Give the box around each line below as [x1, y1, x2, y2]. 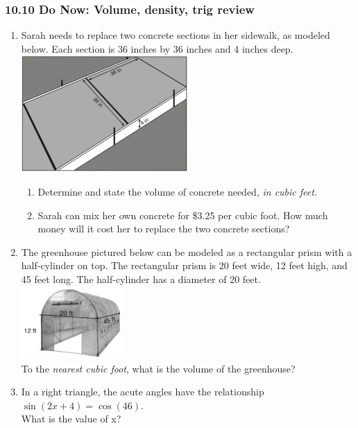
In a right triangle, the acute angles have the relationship [21, 384, 264, 399]
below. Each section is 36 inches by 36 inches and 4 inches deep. [21, 41, 293, 55]
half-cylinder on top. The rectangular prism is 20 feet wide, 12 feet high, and [21, 258, 348, 273]
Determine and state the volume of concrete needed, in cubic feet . [37, 184, 317, 198]
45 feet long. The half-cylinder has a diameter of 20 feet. [21, 271, 261, 286]
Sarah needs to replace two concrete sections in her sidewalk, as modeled [21, 28, 330, 42]
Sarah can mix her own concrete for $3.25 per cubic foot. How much [37, 207, 328, 222]
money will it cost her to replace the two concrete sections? [37, 221, 290, 236]
